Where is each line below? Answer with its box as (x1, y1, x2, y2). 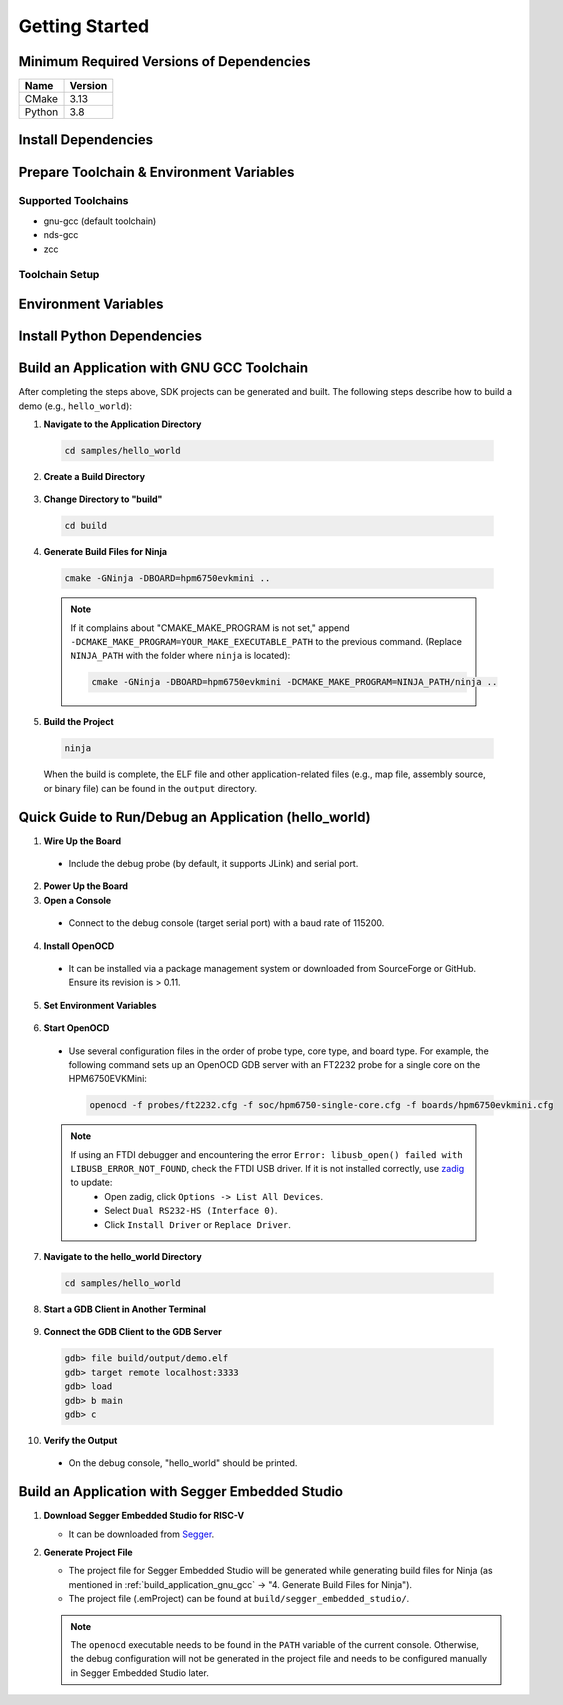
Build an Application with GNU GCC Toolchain (18, 360, 309, 377)
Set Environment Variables (43, 999, 157, 1011)
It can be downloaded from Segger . (68, 1528, 215, 1540)
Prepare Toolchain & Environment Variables (18, 163, 295, 180)
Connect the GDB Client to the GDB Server (43, 1326, 222, 1338)
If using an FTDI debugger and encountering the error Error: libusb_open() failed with (70, 1148, 464, 1160)
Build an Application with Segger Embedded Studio (18, 1483, 344, 1500)
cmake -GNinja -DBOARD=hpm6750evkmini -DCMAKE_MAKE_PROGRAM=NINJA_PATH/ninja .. (91, 676, 498, 688)
